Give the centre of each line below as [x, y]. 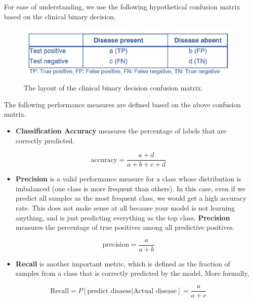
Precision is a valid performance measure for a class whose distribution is [128, 179]
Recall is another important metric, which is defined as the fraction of [123, 263]
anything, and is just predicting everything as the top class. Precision [123, 217]
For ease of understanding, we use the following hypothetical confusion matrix [122, 6]
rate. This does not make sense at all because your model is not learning [125, 208]
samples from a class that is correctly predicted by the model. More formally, [132, 273]
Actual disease [155, 291]
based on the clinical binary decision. [60, 16]
